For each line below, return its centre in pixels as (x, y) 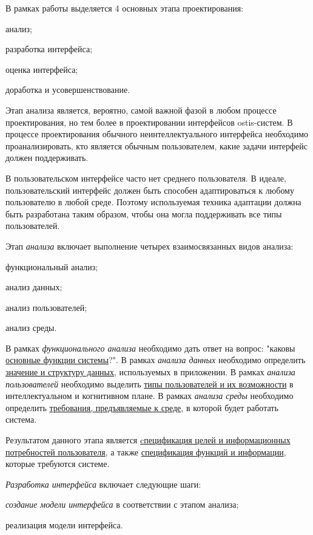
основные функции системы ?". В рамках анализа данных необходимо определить (156, 360)
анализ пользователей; (46, 307)
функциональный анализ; (52, 266)
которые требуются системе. (58, 464)
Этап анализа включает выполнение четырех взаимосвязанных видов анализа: (150, 246)
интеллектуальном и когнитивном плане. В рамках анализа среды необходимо (150, 396)
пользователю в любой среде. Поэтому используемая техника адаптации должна (153, 202)
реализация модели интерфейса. (64, 525)
